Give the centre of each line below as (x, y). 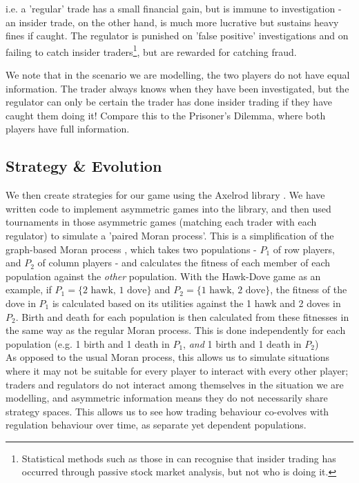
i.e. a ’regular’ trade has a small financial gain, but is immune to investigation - (174, 8)
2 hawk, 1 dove (115, 291)
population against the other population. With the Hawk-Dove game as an (163, 276)
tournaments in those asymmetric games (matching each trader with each (161, 222)
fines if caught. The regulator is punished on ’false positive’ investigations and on (177, 36)
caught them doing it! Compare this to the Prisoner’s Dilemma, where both (166, 115)
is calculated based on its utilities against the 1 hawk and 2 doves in (196, 303)
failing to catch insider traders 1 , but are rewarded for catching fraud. (151, 50)
